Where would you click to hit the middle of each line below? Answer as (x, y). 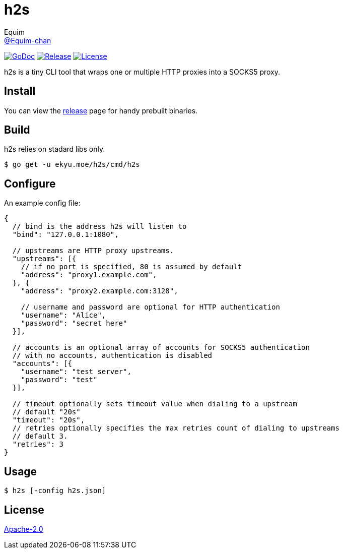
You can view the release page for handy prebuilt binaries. (101, 110)
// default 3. (40, 436)
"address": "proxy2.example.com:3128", (99, 291)
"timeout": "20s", (49, 420)
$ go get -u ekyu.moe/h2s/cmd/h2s (72, 165)
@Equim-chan (28, 40)
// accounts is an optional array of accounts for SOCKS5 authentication (161, 348)
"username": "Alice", (63, 315)
